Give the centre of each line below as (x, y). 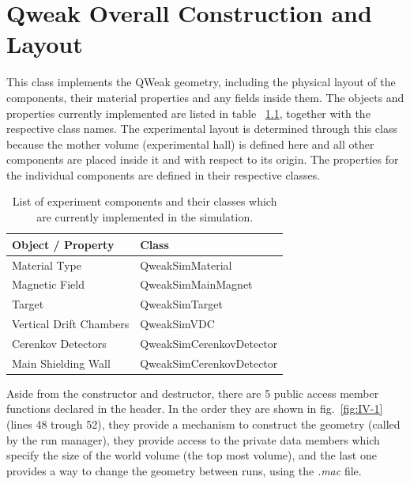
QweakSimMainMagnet (196, 284)
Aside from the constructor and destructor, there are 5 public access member (193, 393)
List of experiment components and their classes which (145, 201)
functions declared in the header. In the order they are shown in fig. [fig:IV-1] (195, 408)
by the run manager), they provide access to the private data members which (193, 439)
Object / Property (63, 244)
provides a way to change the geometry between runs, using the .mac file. (184, 470)
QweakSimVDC (177, 324)
